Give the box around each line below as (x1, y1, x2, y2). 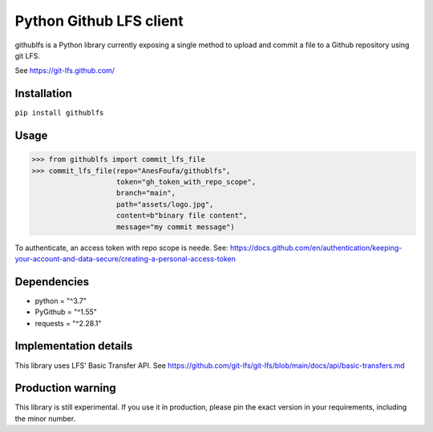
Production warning (14, 382, 116, 395)
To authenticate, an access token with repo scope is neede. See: (14, 243, 229, 252)
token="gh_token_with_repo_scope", (116, 177, 257, 187)
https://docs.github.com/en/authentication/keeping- (229, 243, 403, 252)
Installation (14, 87, 72, 100)
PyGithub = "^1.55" (34, 307, 98, 317)
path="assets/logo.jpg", (116, 200, 214, 208)
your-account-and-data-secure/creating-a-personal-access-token (14, 253, 236, 264)
